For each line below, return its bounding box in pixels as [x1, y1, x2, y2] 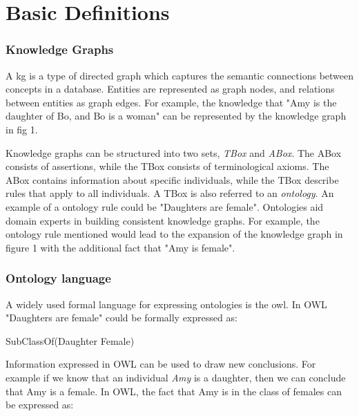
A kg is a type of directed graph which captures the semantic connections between [6, 68, 354, 82]
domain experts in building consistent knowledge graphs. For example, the [6, 213, 320, 227]
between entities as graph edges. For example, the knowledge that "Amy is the [6, 95, 337, 109]
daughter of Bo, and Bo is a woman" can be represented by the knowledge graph [6, 108, 347, 123]
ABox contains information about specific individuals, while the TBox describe [6, 172, 339, 187]
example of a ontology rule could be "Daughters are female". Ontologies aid [6, 199, 324, 214]
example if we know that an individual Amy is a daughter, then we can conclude [6, 370, 346, 384]
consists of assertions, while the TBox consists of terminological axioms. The [6, 159, 329, 173]
